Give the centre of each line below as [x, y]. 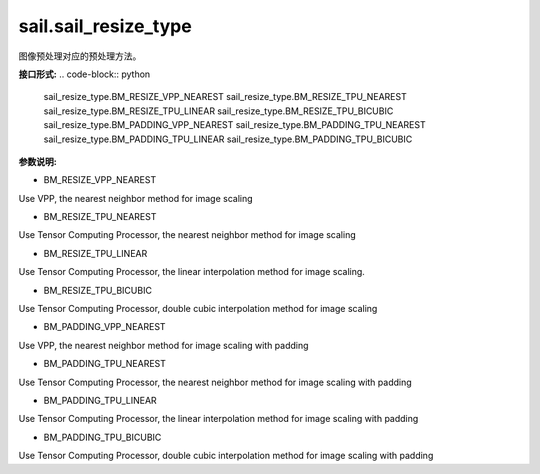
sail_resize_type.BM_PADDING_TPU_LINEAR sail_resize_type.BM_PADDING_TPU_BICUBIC [228, 139]
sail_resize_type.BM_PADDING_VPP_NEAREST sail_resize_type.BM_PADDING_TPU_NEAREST [234, 125]
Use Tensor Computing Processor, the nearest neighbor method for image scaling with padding [215, 382]
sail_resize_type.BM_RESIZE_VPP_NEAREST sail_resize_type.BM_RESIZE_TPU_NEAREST [225, 97]
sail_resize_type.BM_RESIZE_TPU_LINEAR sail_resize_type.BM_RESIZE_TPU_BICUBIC [218, 111]
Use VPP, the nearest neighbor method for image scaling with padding [163, 345]
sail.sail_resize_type [105, 26]
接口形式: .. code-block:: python [84, 74]
